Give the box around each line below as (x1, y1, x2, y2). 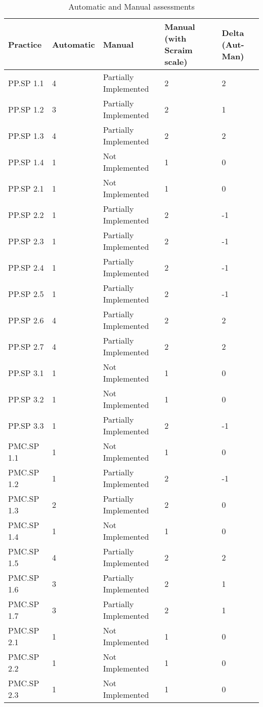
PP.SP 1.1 (8, 77, 44, 89)
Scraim (164, 44, 193, 56)
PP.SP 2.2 (8, 208, 44, 220)
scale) (164, 56, 188, 67)
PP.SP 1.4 (8, 156, 44, 168)
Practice (8, 38, 42, 50)
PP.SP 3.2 (8, 393, 44, 405)
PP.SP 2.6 (8, 314, 44, 326)
